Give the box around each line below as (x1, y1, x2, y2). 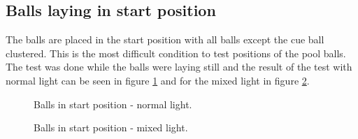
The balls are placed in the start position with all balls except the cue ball (6, 32, 324, 47)
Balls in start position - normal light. (34, 96, 192, 111)
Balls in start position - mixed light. (34, 120, 188, 135)
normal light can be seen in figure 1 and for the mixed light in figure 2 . (6, 73, 310, 87)
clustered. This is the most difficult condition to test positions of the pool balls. (6, 45, 346, 60)
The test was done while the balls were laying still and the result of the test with (6, 59, 352, 74)
